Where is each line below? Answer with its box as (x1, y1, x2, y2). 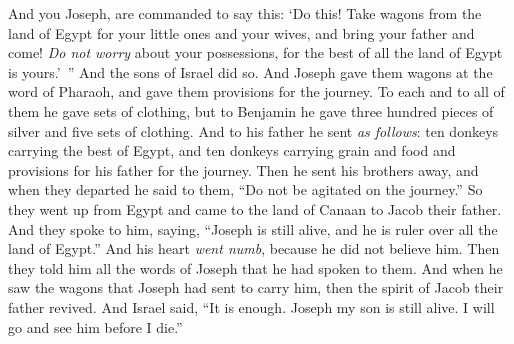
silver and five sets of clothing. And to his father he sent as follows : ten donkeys (8, 120, 499, 141)
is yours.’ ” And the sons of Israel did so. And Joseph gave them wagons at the (8, 61, 493, 82)
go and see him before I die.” (8, 316, 183, 337)
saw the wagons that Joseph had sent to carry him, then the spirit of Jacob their (8, 277, 504, 298)
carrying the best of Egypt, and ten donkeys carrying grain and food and (8, 140, 456, 161)
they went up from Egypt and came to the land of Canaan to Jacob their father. (8, 198, 502, 219)
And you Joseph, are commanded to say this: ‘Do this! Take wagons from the (8, 3, 482, 23)
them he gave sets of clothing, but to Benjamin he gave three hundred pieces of (8, 100, 494, 121)
